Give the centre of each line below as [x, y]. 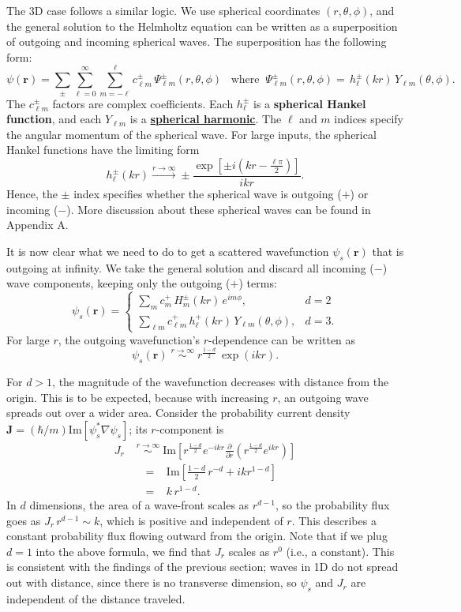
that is [388, 251]
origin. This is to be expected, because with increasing [138, 397]
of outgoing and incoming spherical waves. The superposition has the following [197, 41]
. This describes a [334, 520]
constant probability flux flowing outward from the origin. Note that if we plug [197, 536]
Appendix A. [37, 225]
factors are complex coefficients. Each [143, 103]
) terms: [258, 283]
